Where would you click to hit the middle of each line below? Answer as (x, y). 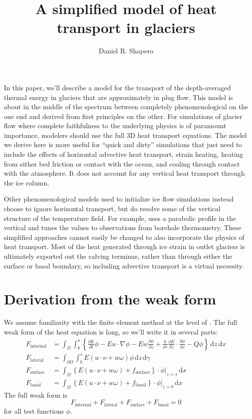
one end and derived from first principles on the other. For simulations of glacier (123, 116)
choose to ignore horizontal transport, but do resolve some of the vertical (112, 209)
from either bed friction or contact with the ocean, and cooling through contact (122, 163)
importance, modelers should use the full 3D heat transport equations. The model (126, 135)
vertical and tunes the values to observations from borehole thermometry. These (123, 227)
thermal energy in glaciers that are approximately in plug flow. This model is (118, 97)
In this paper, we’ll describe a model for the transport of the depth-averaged (118, 87)
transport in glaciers (126, 27)
